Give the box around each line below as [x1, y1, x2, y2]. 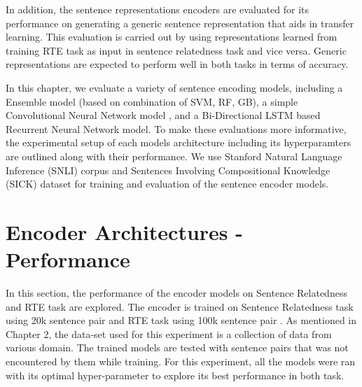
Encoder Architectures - [6, 217, 244, 246]
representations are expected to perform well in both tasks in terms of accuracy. [6, 57, 349, 71]
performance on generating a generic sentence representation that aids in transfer [6, 15, 354, 30]
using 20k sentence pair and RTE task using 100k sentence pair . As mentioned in [6, 313, 357, 328]
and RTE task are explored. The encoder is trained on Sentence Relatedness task [6, 299, 354, 314]
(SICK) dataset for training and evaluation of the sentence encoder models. [6, 176, 329, 191]
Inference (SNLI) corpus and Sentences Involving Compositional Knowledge [6, 162, 330, 177]
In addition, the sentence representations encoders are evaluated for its [6, 2, 309, 16]
